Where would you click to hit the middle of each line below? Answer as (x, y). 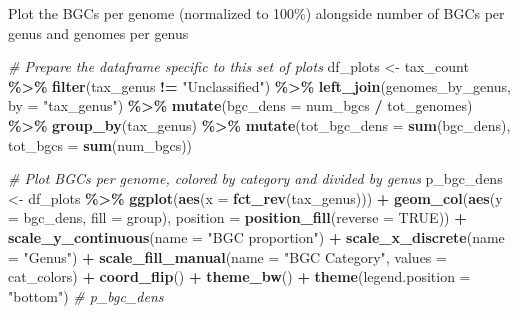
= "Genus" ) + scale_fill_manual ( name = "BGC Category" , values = (227, 256)
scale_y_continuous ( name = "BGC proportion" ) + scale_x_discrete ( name (256, 236)
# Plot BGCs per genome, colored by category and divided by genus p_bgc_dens (255, 178)
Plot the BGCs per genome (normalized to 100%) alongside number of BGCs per (256, 13)
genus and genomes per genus (98, 32)
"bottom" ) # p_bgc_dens (86, 295)
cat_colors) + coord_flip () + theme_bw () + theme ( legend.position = (239, 276)
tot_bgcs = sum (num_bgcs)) (100, 144)
